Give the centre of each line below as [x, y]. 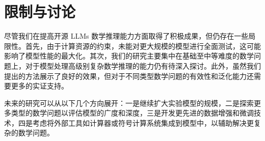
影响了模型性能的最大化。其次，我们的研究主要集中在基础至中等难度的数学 [129, 56]
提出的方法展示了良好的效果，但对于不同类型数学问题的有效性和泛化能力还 [129, 76]
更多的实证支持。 [39, 86]
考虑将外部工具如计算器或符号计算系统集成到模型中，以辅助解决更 [143, 122]
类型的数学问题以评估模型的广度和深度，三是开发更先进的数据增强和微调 [132, 113]
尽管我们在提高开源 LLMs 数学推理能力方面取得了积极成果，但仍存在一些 [126, 36]
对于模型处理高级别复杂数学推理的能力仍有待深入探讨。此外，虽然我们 [143, 65]
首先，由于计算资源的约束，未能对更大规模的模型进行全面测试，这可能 [143, 46]
